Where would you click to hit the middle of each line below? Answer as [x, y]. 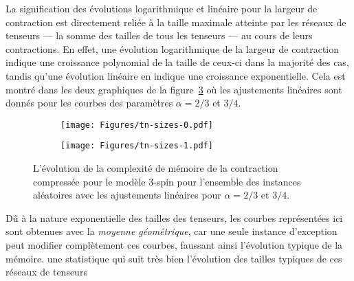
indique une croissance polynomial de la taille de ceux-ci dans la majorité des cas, [177, 62]
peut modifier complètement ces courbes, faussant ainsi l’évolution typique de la [174, 245]
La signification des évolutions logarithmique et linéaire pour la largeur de [162, 8]
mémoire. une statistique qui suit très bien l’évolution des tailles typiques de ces [174, 258]
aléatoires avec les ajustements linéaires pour [127, 195]
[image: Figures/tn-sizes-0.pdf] [137, 125]
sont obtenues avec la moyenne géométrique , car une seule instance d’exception [172, 231]
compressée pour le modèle [89, 181]
